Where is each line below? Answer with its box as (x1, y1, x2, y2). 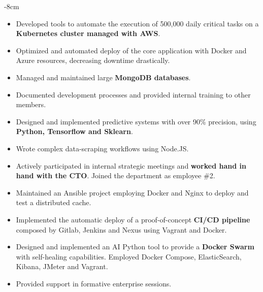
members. (16, 99, 46, 110)
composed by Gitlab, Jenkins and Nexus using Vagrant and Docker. (16, 224, 227, 235)
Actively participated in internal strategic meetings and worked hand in (16, 160, 246, 171)
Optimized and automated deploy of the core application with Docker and (16, 45, 247, 55)
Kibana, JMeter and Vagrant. (16, 261, 108, 272)
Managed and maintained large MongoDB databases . (16, 72, 191, 82)
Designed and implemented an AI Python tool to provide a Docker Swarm (16, 241, 254, 252)
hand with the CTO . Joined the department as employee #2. (16, 170, 215, 181)
